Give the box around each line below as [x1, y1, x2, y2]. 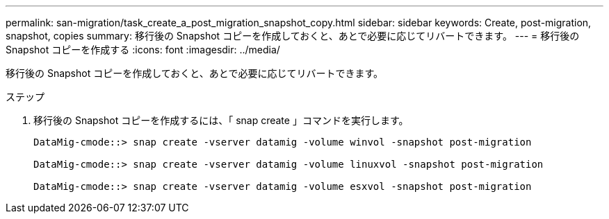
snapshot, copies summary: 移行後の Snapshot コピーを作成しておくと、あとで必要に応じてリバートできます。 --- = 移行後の [6, 30, 580, 42]
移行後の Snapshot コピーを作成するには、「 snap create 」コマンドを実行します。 [33, 114, 409, 126]
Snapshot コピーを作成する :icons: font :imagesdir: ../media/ [6, 44, 280, 55]
